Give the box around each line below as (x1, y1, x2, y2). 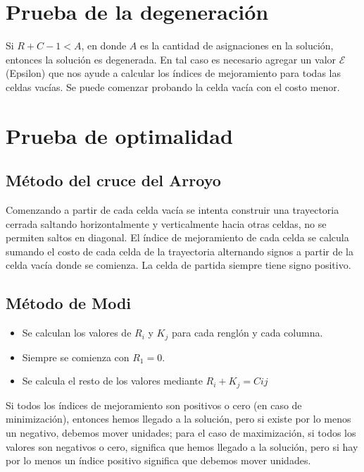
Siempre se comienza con (22, 349, 130, 364)
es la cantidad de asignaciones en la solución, (140, 38, 334, 53)
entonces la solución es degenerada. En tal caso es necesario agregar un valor (6, 52, 337, 66)
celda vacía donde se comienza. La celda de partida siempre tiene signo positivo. (6, 258, 351, 272)
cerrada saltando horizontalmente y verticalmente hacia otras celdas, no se (6, 216, 327, 231)
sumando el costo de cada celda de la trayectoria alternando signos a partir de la (6, 243, 353, 258)
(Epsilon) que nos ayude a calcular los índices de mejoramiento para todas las (6, 66, 341, 80)
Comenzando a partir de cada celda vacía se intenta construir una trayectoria (6, 202, 339, 217)
